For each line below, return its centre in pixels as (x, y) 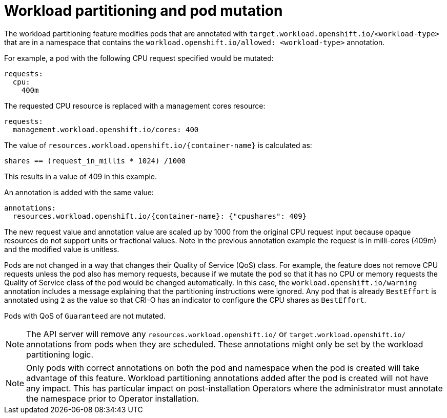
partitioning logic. (60, 354)
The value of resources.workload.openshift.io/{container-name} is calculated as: (158, 145)
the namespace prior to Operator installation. (113, 398)
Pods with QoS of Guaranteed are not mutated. (85, 316)
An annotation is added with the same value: (79, 192)
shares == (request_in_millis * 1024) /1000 (95, 161)
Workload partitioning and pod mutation (144, 11)
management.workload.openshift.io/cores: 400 (106, 129)
